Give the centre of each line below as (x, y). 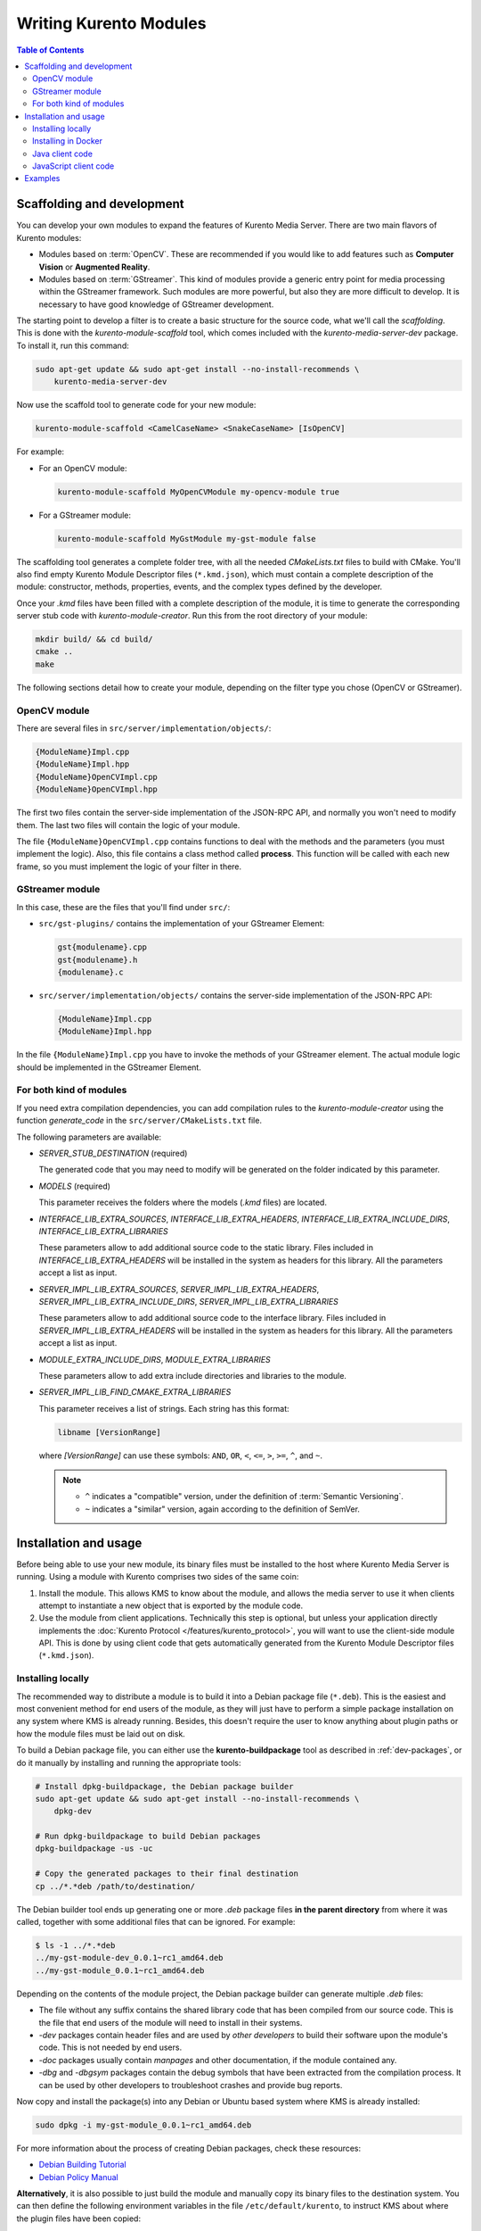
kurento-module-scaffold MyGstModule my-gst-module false (187, 539)
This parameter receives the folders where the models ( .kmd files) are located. (183, 1203)
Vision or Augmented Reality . (94, 267)
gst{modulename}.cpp (102, 947)
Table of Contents (50, 50)
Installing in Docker (67, 141)
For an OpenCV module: (83, 468)
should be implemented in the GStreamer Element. (109, 1067)
